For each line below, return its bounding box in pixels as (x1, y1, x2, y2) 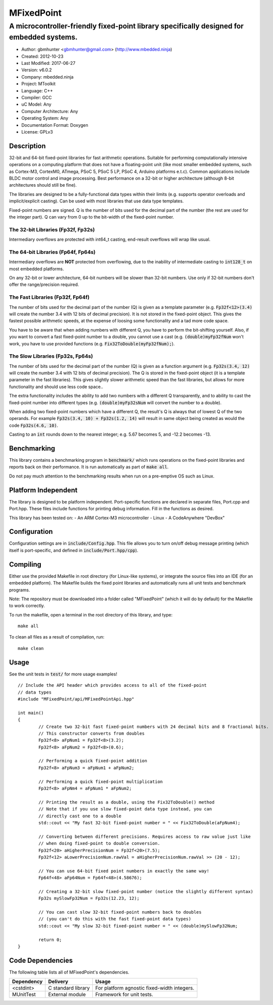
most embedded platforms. (9, 266, 64, 272)
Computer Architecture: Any (21, 108, 79, 114)
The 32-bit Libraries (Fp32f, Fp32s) (9, 226, 95, 233)
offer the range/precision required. (9, 281, 80, 287)
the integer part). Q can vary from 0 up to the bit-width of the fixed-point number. (9, 214, 174, 220)
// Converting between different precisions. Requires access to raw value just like (38, 834, 251, 839)
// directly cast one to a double (38, 813, 122, 819)
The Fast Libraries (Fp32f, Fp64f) (9, 294, 90, 301)
